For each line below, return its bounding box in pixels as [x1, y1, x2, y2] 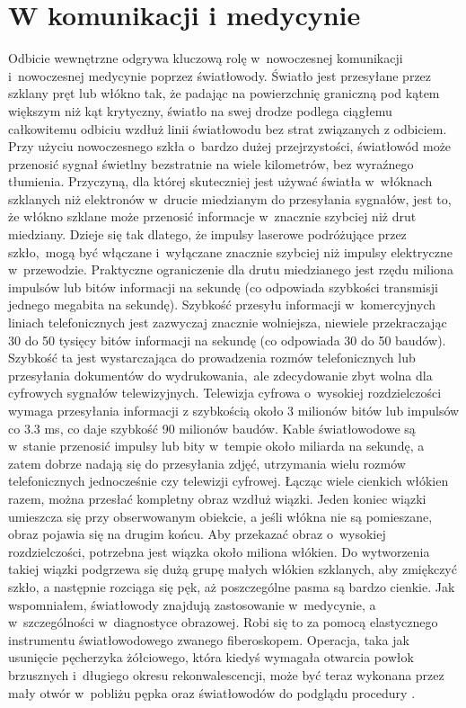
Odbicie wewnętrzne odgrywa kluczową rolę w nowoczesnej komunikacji [8, 49, 403, 67]
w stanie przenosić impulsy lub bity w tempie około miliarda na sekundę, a [8, 436, 425, 455]
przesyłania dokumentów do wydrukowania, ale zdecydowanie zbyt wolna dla [8, 365, 433, 384]
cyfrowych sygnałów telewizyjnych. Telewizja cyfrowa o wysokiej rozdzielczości [8, 383, 442, 402]
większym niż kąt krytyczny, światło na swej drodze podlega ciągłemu [8, 101, 392, 120]
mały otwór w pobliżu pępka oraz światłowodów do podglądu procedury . [8, 683, 416, 702]
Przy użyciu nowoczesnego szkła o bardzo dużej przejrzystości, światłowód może [8, 137, 452, 156]
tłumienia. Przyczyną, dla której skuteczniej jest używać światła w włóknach [8, 172, 433, 191]
